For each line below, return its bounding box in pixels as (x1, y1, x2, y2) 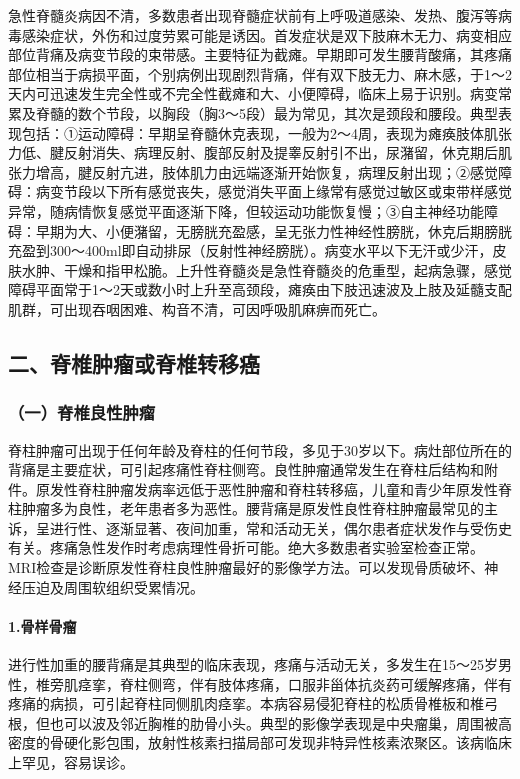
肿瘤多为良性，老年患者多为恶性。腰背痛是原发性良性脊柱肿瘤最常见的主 (21, 498, 498, 519)
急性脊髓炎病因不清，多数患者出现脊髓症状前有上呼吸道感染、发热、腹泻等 (8, 5, 498, 25)
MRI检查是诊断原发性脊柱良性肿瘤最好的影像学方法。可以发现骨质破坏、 (8, 557, 485, 578)
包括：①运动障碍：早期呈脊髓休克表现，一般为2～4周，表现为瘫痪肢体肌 (21, 122, 498, 143)
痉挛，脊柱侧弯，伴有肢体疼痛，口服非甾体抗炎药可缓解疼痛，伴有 (77, 673, 512, 694)
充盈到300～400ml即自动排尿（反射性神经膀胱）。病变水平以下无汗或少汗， (8, 240, 493, 261)
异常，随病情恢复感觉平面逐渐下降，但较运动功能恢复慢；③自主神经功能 (8, 200, 484, 221)
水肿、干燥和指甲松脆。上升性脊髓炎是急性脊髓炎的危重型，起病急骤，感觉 (21, 259, 512, 280)
